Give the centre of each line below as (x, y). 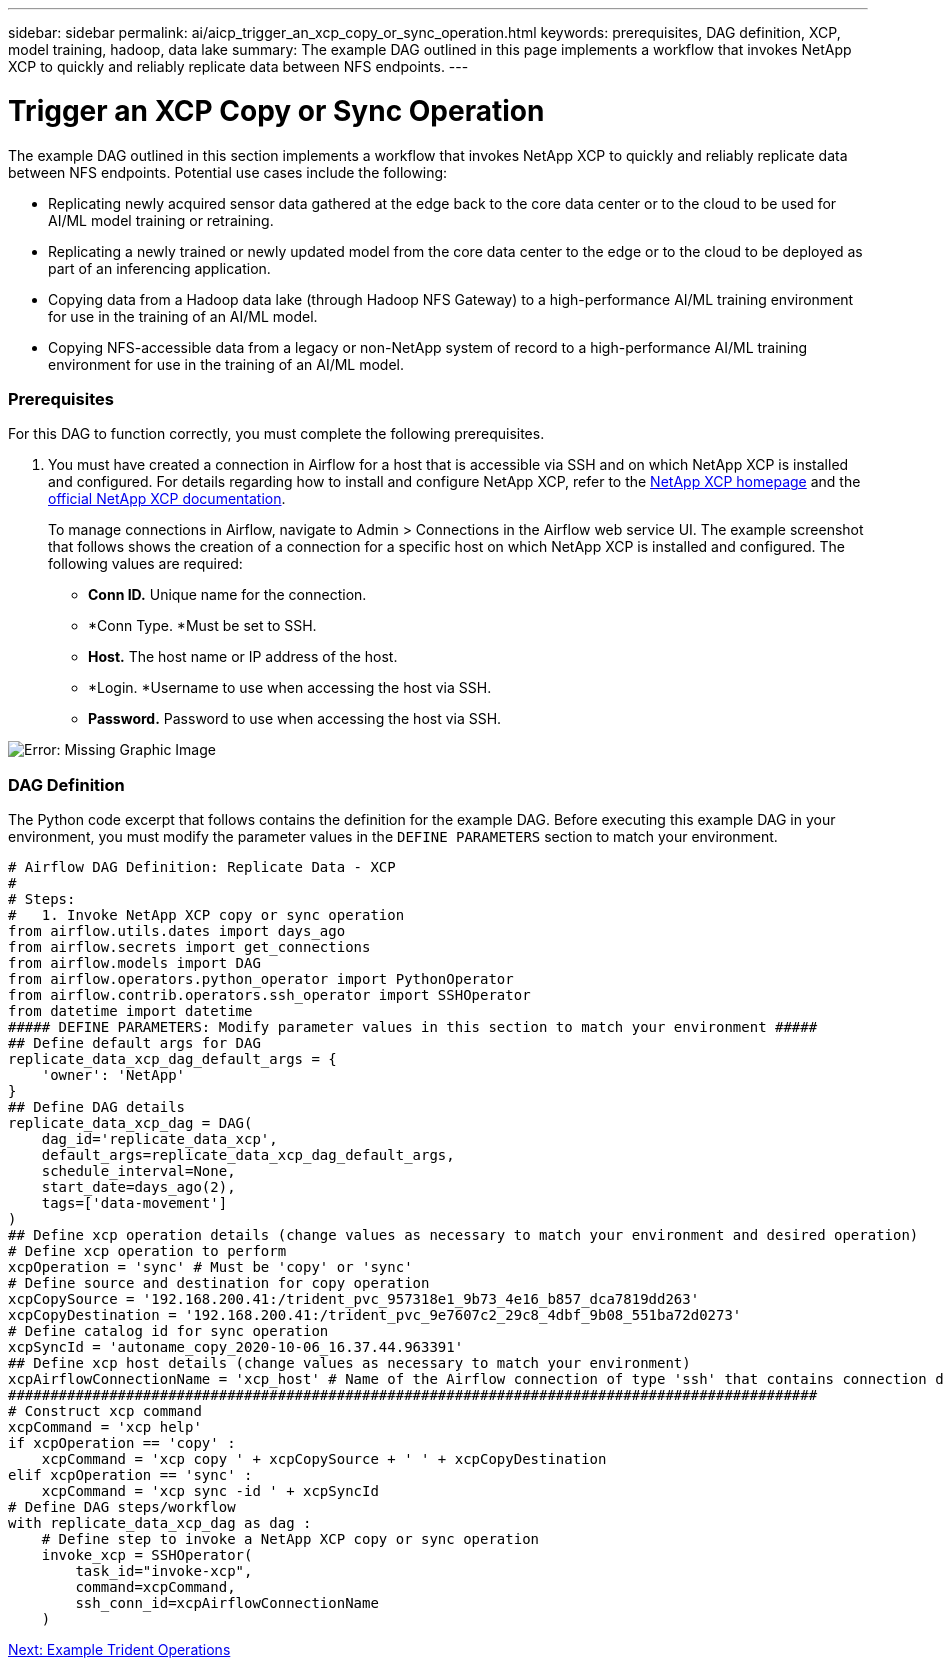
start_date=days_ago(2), (138, 1187)
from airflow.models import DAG (134, 963)
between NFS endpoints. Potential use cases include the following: (228, 172)
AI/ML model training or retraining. (161, 220)
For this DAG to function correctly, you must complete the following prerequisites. (276, 434)
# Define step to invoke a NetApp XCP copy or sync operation (290, 1539)
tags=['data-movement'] (134, 1203)
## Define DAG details (97, 1107)
